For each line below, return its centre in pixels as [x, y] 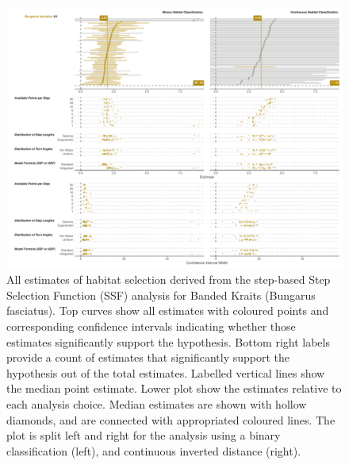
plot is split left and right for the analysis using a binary [144, 435]
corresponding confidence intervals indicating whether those [151, 325]
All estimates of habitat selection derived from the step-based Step [169, 279]
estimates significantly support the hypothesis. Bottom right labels [168, 341]
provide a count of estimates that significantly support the [148, 357]
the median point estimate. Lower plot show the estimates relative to [174, 388]
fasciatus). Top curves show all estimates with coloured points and [168, 310]
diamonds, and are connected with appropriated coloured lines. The [171, 419]
